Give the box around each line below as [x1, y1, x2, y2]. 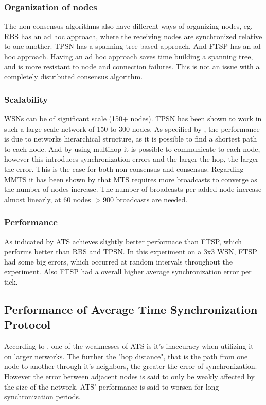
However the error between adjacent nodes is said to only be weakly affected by [4, 371, 255, 381]
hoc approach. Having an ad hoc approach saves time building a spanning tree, [4, 51, 253, 61]
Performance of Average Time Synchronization [4, 301, 258, 317]
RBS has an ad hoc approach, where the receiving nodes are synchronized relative [4, 30, 262, 41]
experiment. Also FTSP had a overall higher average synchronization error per [4, 266, 252, 277]
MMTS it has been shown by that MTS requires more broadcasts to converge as [4, 173, 257, 184]
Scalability [4, 93, 48, 105]
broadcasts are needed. [116, 193, 188, 204]
